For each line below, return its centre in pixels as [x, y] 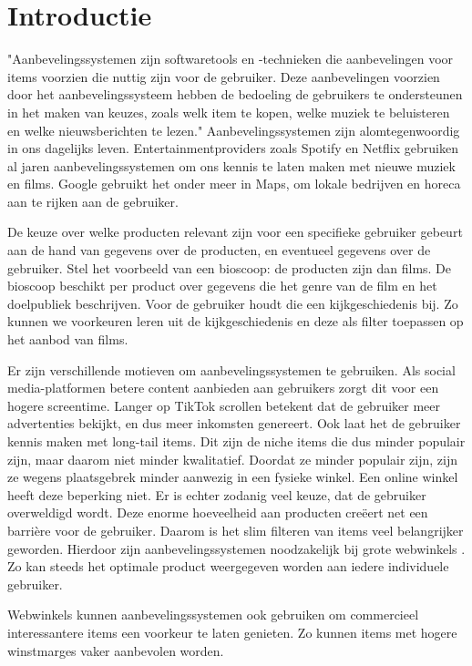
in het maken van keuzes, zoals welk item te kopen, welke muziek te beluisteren [229, 112]
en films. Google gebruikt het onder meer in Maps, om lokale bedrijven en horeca [234, 184]
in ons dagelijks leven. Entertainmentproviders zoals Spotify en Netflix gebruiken [233, 148]
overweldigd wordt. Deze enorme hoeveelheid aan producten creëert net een [218, 512]
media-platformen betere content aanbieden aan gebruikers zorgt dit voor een [223, 388]
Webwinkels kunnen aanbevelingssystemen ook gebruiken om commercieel [213, 615]
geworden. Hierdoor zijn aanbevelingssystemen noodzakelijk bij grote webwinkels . [236, 548]
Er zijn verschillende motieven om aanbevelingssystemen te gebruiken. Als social [231, 369]
